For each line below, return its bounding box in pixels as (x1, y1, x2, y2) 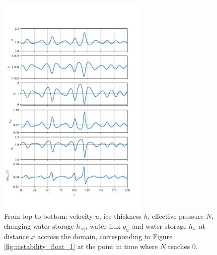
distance (4, 231, 29, 242)
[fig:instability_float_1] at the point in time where (4, 241, 158, 251)
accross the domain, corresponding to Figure (37, 231, 173, 242)
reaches (168, 241, 190, 251)
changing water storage (4, 220, 74, 231)
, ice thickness (99, 211, 142, 221)
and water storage (132, 220, 187, 231)
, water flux (85, 220, 121, 231)
